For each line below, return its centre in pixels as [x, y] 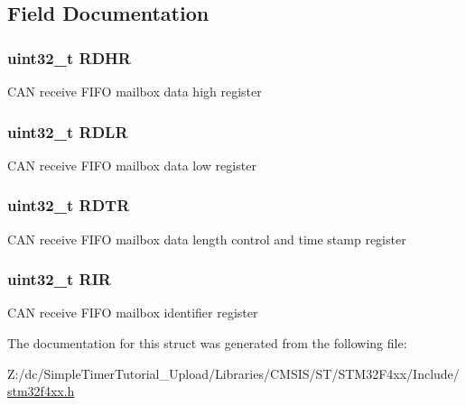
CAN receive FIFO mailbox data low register [132, 165]
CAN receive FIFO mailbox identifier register [133, 313]
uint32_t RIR [59, 279]
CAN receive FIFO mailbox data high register [135, 91]
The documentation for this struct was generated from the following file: [207, 343]
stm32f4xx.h [41, 391]
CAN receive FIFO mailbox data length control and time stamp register [207, 239]
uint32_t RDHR [69, 57]
